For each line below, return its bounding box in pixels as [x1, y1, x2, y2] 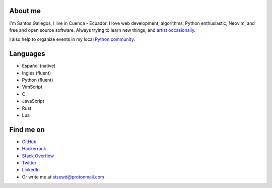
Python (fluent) [22, 77, 53, 83]
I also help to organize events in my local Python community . [9, 36, 135, 42]
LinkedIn [22, 167, 40, 173]
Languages [9, 49, 45, 58]
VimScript [22, 84, 43, 90]
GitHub [22, 139, 37, 145]
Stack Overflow [22, 153, 54, 159]
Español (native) [22, 63, 56, 69]
